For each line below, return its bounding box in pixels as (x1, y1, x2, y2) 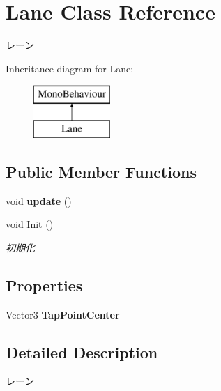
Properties (6, 274, 83, 296)
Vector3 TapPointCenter (6, 307, 120, 321)
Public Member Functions (6, 160, 197, 182)
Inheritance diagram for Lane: (6, 61, 134, 75)
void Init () (6, 217, 54, 231)
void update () (6, 193, 72, 208)
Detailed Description (6, 341, 158, 362)
